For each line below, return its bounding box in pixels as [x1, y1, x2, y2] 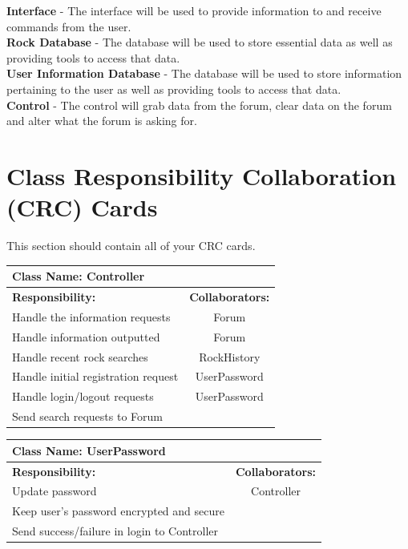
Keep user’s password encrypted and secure [12, 503, 224, 519]
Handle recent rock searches [12, 348, 148, 365]
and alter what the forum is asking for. [6, 112, 197, 129]
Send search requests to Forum [12, 408, 163, 425]
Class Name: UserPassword [12, 442, 166, 458]
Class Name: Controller [12, 268, 145, 285]
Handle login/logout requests [12, 388, 154, 405]
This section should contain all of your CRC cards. [6, 237, 256, 254]
